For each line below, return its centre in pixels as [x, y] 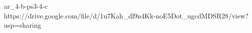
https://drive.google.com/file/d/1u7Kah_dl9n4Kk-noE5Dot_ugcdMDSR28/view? [126, 15]
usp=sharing [23, 25]
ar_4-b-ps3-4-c [26, 6]
